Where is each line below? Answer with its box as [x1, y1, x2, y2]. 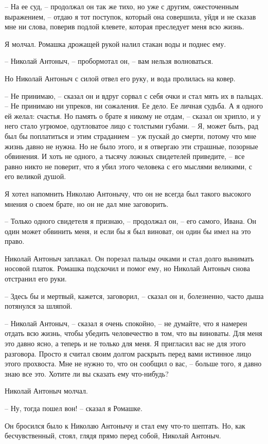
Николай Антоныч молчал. [5, 385, 88, 396]
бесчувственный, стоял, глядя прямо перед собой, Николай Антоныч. [5, 430, 221, 441]
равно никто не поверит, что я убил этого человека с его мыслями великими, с [5, 161, 252, 171]
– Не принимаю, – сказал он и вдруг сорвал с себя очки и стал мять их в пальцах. [5, 90, 263, 101]
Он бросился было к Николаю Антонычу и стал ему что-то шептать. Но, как [5, 420, 245, 431]
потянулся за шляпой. [5, 300, 73, 311]
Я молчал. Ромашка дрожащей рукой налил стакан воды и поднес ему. [5, 38, 226, 49]
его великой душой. [5, 171, 66, 182]
